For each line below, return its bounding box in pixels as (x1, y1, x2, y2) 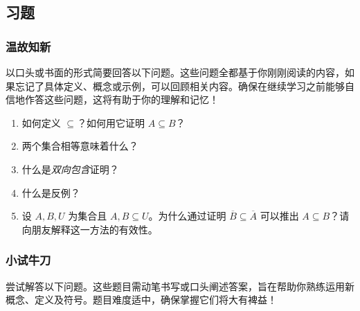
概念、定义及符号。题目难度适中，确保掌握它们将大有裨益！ (6, 292, 277, 307)
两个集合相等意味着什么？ (21, 139, 138, 153)
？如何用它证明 (77, 115, 145, 130)
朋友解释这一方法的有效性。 (31, 222, 158, 236)
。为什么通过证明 (148, 208, 226, 223)
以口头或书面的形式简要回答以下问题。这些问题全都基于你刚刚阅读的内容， (6, 65, 345, 79)
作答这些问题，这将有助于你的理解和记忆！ (24, 92, 219, 107)
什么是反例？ (21, 185, 80, 199)
